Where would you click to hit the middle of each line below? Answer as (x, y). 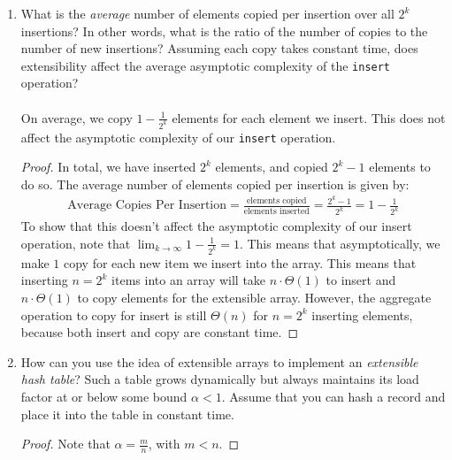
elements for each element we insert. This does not (309, 117)
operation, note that (76, 243)
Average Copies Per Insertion (147, 206)
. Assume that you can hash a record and (333, 396)
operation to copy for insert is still (114, 314)
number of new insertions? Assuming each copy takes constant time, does (219, 48)
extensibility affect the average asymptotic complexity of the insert (206, 65)
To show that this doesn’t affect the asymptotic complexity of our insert (216, 226)
